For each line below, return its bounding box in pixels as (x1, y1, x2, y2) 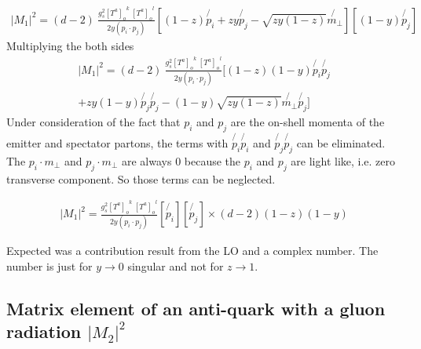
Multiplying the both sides (6, 38, 134, 54)
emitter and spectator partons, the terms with (6, 135, 229, 151)
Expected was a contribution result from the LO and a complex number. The (6, 242, 379, 259)
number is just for (6, 257, 93, 274)
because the (184, 152, 241, 169)
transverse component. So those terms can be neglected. (6, 170, 276, 187)
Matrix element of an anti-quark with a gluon (6, 296, 386, 320)
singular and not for (127, 257, 224, 274)
